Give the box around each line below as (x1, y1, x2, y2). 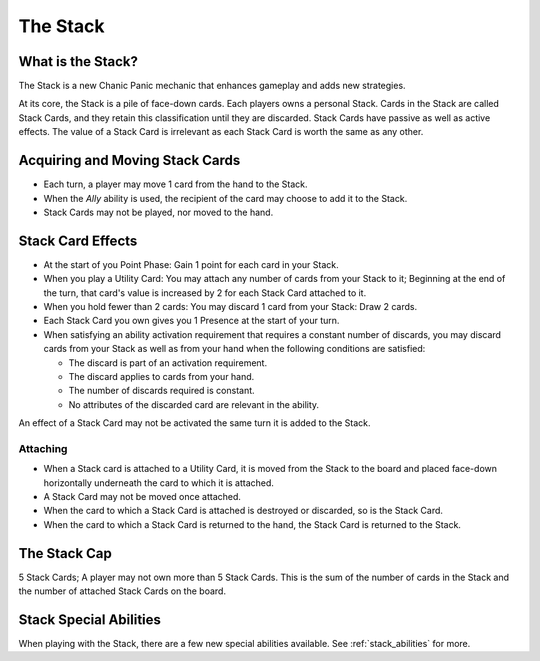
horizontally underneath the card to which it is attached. (43, 476, 275, 489)
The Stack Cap (18, 545, 112, 562)
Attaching (18, 441, 68, 455)
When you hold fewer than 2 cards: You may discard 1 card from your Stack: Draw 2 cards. (43, 301, 418, 312)
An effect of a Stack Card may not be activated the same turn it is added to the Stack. (18, 417, 371, 429)
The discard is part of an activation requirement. (68, 356, 268, 369)
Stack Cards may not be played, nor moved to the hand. (43, 206, 274, 218)
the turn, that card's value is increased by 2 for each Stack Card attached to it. (43, 286, 367, 299)
